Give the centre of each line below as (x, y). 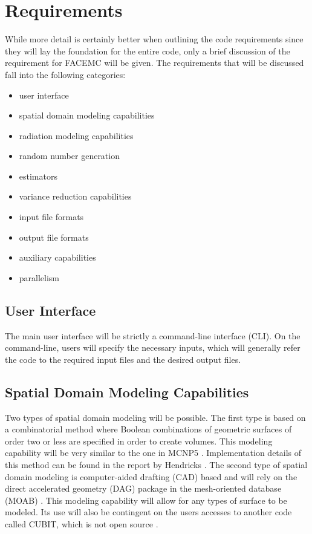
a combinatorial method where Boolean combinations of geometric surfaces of (148, 429)
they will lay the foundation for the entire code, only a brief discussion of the (148, 50)
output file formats (54, 237)
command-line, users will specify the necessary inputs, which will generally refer (153, 347)
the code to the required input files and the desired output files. (123, 359)
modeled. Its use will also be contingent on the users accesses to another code (148, 512)
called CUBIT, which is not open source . (82, 523)
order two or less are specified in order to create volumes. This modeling (139, 441)
